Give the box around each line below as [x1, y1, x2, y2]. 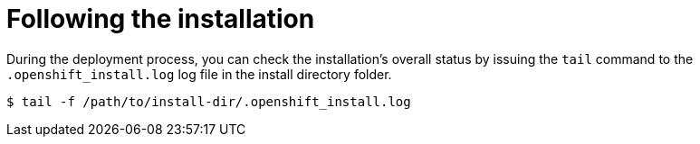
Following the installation [6, 4, 315, 34]
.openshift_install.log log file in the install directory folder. [6, 66, 392, 82]
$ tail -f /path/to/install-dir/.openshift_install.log [6, 94, 411, 109]
